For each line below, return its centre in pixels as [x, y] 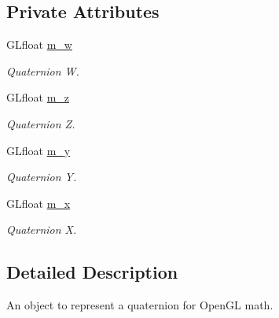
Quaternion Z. [41, 123]
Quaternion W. [43, 70]
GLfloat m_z [38, 97]
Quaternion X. [42, 229]
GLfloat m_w [39, 44]
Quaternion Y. [42, 177]
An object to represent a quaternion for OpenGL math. [140, 305]
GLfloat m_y [39, 150]
